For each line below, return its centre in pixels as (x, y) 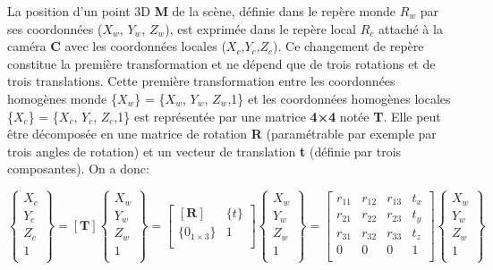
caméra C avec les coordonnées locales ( (117, 46)
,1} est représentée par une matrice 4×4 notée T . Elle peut (277, 116)
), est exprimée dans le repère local (260, 28)
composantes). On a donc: (78, 169)
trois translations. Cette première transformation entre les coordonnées (201, 81)
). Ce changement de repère (348, 46)
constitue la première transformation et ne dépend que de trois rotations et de (221, 63)
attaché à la (410, 28)
